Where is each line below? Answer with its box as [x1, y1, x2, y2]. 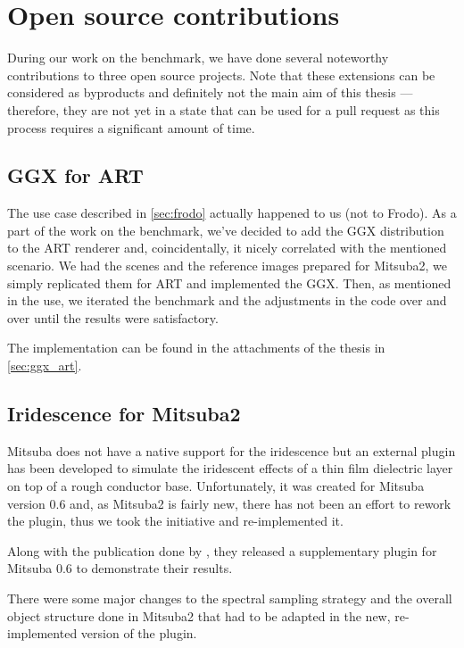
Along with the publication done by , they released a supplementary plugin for [7, 541, 437, 560]
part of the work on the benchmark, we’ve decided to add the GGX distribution [7, 220, 444, 239]
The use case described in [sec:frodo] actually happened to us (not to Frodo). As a [7, 204, 457, 222]
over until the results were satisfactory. [7, 308, 219, 327]
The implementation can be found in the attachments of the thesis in [7, 338, 385, 357]
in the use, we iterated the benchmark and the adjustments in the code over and [7, 291, 447, 310]
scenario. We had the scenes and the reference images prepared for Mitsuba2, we [7, 256, 447, 275]
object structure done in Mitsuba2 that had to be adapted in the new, [7, 606, 391, 625]
